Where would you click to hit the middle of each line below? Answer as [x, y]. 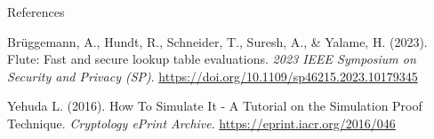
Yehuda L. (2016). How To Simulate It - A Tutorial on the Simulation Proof [215, 106]
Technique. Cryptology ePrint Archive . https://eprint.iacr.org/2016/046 [201, 123]
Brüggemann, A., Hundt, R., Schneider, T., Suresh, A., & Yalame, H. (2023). [217, 41]
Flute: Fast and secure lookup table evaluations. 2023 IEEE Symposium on [212, 59]
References [36, 12]
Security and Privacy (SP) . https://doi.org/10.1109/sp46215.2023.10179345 [213, 76]
